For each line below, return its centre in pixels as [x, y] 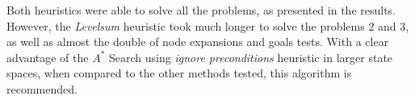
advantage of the [48, 57]
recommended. [42, 88]
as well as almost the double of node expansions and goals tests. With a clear [198, 42]
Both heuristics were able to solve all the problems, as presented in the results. [201, 10]
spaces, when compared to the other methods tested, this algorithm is [179, 73]
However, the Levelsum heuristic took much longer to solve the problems [186, 25]
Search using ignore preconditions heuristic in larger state [251, 57]
